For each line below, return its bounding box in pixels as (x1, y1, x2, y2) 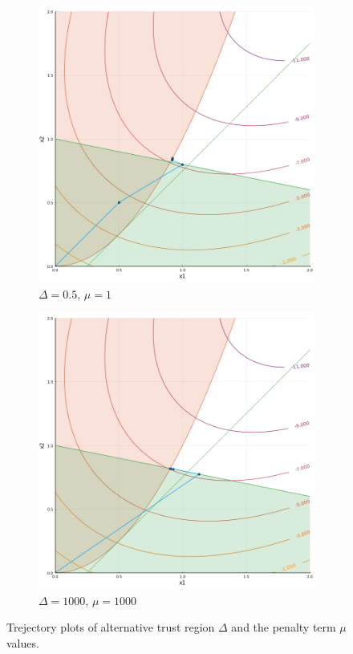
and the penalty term (231, 619, 336, 636)
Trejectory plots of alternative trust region (6, 619, 215, 636)
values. (6, 634, 39, 651)
